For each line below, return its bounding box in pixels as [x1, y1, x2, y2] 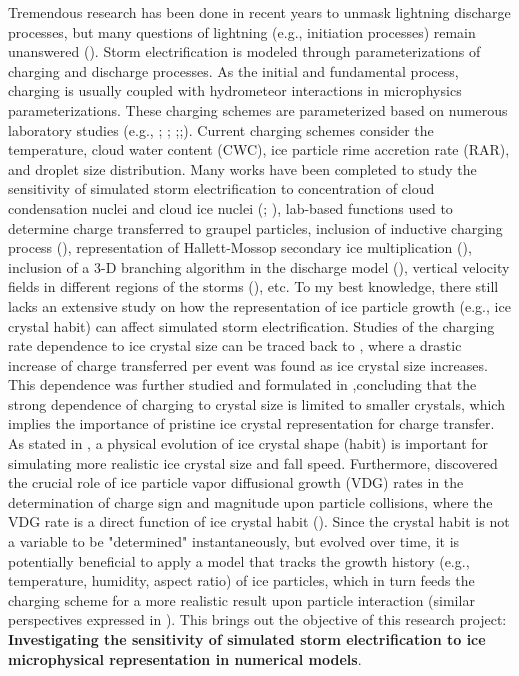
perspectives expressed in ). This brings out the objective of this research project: [8, 609, 507, 630]
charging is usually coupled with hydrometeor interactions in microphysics [8, 80, 462, 101]
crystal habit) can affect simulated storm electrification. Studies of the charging [8, 315, 495, 336]
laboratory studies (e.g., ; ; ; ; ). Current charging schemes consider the [8, 119, 434, 140]
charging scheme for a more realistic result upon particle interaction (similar [8, 589, 475, 610]
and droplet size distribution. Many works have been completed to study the [8, 158, 477, 179]
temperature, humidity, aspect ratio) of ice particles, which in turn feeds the [8, 570, 475, 591]
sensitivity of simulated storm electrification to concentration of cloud [8, 178, 435, 199]
